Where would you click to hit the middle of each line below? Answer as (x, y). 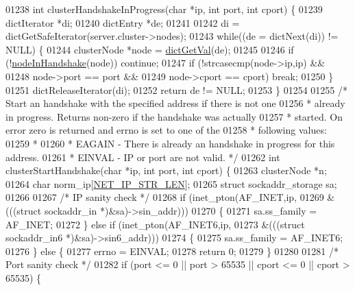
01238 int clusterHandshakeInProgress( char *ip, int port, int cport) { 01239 (164, 9)
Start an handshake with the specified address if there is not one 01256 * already (175, 103)
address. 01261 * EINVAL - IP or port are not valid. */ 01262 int (143, 157)
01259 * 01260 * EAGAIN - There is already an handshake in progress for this (170, 143)
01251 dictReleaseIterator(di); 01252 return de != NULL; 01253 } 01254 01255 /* (176, 89)
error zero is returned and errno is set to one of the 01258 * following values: (166, 130)
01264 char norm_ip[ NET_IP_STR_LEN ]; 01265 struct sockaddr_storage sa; (171, 183)
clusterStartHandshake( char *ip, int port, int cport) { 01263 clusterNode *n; (166, 170)
